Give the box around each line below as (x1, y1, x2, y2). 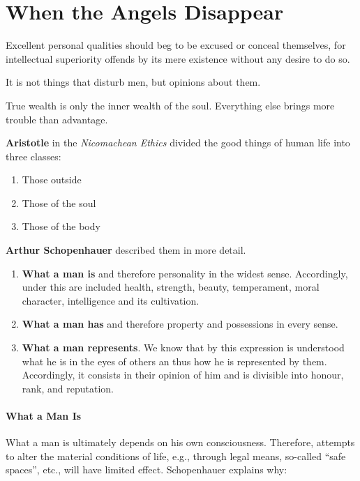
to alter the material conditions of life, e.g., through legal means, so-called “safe (6, 448, 346, 463)
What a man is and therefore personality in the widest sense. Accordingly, (22, 266, 348, 280)
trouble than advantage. (6, 112, 108, 126)
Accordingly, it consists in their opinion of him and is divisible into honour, (22, 367, 344, 382)
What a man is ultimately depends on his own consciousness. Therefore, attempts (6, 435, 355, 450)
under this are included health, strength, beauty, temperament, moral (22, 280, 320, 294)
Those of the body (22, 219, 100, 234)
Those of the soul (22, 195, 96, 210)
